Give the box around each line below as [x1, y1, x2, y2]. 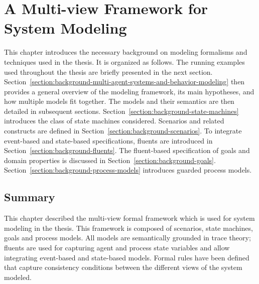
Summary [4, 189, 55, 205]
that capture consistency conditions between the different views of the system [4, 262, 242, 272]
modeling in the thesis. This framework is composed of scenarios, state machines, [4, 222, 253, 233]
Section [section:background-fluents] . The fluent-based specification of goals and [4, 145, 250, 156]
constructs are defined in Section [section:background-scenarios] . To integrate [4, 125, 242, 136]
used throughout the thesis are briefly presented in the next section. [4, 66, 213, 77]
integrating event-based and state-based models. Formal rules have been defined [4, 252, 249, 262]
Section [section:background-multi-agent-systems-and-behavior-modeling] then [4, 76, 245, 87]
